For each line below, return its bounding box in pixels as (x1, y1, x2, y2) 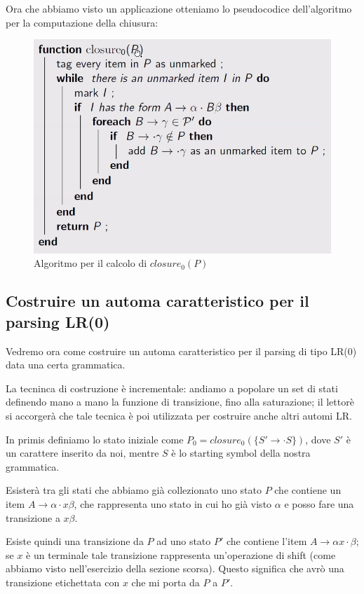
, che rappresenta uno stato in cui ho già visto (74, 496, 272, 511)
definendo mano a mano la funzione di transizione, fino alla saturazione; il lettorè (6, 394, 354, 409)
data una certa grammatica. (6, 357, 126, 372)
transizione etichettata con (6, 574, 120, 589)
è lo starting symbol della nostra (171, 445, 311, 460)
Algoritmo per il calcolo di (34, 256, 147, 270)
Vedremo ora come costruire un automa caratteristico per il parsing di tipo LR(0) (6, 343, 357, 358)
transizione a (6, 510, 60, 525)
